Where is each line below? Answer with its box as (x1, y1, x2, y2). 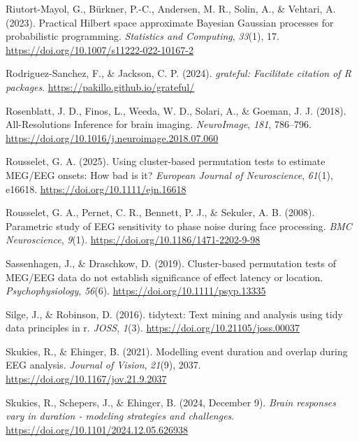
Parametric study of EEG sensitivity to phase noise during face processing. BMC (6, 218, 352, 233)
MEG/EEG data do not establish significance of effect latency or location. (6, 269, 323, 284)
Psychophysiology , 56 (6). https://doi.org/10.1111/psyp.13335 (6, 283, 266, 298)
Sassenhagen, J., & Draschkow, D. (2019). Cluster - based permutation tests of (6, 255, 336, 270)
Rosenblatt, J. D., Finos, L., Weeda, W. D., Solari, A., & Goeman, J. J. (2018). (6, 103, 346, 117)
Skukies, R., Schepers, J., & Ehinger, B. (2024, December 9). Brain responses (6, 394, 337, 409)
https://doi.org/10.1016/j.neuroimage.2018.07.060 (6, 130, 219, 145)
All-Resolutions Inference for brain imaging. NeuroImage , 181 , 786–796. (6, 117, 312, 131)
